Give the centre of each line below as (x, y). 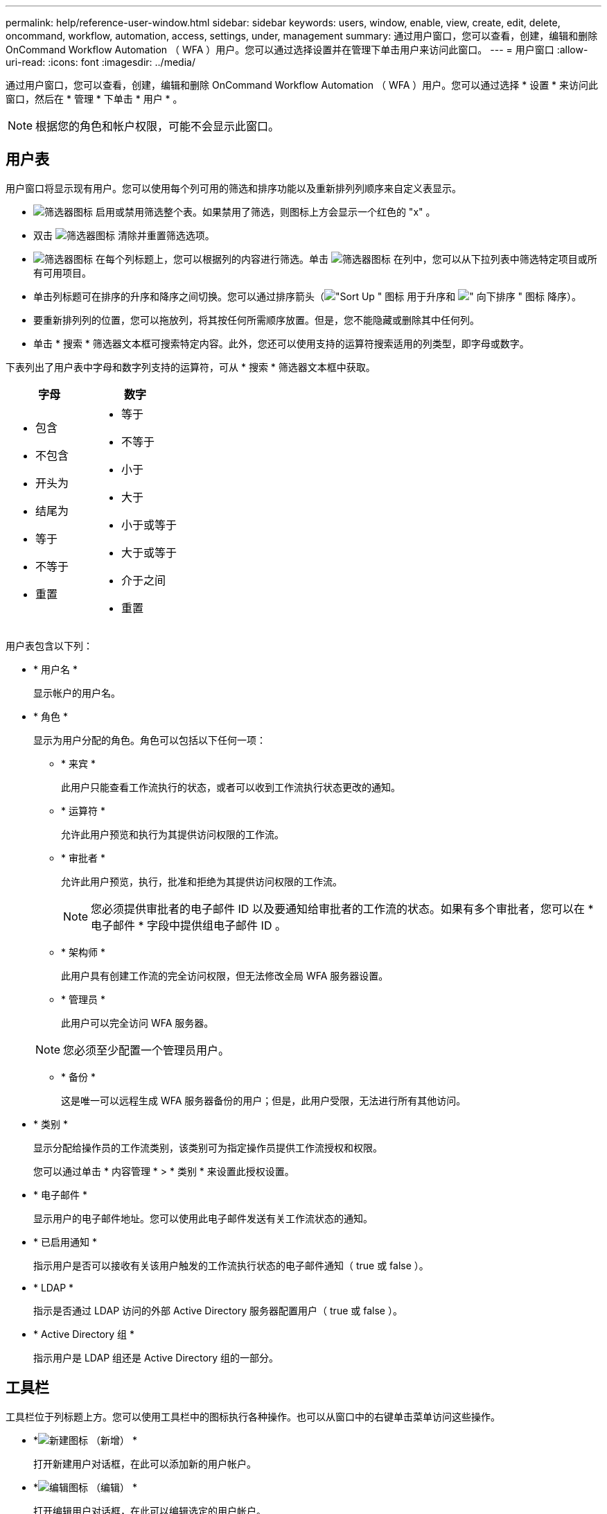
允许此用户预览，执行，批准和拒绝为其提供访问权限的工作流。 (202, 881)
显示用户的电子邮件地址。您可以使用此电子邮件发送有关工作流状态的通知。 (203, 1218)
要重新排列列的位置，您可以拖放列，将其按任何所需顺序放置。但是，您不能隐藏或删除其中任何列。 (256, 320)
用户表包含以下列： (49, 645)
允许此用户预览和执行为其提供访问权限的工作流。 (173, 834)
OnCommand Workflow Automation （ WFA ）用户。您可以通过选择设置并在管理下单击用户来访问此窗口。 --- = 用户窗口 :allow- (297, 50)
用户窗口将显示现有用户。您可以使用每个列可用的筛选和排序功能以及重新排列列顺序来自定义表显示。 (234, 188)
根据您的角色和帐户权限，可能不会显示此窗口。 (158, 126)
